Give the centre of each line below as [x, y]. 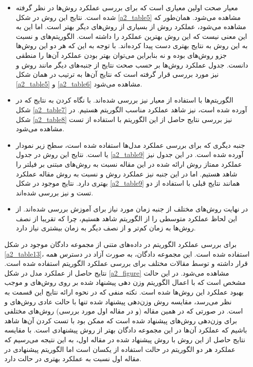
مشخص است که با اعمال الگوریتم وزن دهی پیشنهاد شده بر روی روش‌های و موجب [125, 282]
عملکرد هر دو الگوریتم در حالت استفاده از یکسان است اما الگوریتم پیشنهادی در [120, 349]
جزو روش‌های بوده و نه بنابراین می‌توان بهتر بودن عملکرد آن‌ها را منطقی [121, 55]
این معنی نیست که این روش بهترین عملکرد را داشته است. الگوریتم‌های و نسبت [131, 36]
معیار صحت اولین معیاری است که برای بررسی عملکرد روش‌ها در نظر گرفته [127, 7]
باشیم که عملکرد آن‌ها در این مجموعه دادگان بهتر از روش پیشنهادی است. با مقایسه [126, 330]
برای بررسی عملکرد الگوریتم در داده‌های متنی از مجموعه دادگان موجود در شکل [121, 244]
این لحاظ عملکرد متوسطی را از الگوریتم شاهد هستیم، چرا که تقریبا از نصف [126, 218]
